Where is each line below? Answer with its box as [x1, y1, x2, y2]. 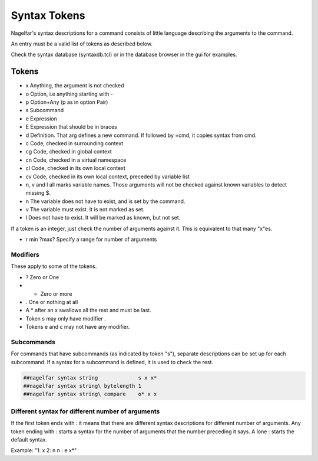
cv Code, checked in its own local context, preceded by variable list [25, 173, 190, 180]
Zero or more [40, 290, 72, 297]
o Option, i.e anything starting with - [25, 90, 114, 97]
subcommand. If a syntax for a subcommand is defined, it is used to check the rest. [11, 358, 214, 365]
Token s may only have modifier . [25, 315, 106, 322]
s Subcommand [25, 107, 64, 114]
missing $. [25, 189, 51, 197]
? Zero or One [25, 273, 59, 280]
